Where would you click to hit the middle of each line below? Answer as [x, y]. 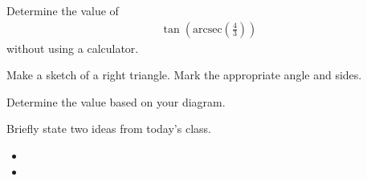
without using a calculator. [73, 48]
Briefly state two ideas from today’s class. [109, 129]
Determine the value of [63, 10]
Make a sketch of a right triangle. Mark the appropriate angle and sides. [184, 75]
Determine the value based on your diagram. [116, 101]
